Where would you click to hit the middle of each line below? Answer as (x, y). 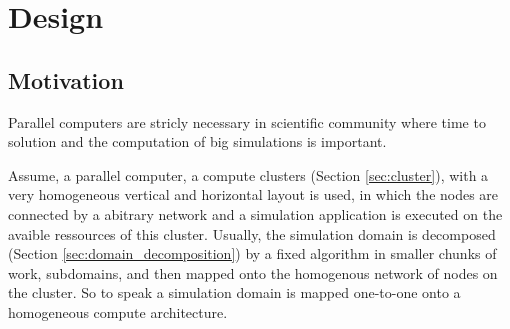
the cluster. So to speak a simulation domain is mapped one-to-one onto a (234, 292)
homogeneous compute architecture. (118, 311)
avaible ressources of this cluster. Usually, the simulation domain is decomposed (252, 233)
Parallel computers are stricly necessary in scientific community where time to (247, 121)
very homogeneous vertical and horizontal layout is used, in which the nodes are (253, 194)
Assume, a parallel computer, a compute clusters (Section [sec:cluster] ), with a (248, 174)
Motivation (66, 79)
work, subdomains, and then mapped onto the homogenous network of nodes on (253, 272)
